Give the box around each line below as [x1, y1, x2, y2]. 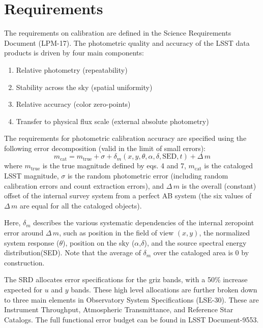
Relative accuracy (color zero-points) [16, 99, 131, 109]
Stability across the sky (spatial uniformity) [16, 81, 153, 92]
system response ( [4, 237, 60, 248]
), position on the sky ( [63, 237, 135, 248]
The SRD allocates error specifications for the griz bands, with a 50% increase [4, 274, 248, 285]
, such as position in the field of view [59, 227, 174, 238]
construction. [4, 257, 45, 267]
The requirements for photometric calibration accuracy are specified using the [4, 133, 247, 143]
